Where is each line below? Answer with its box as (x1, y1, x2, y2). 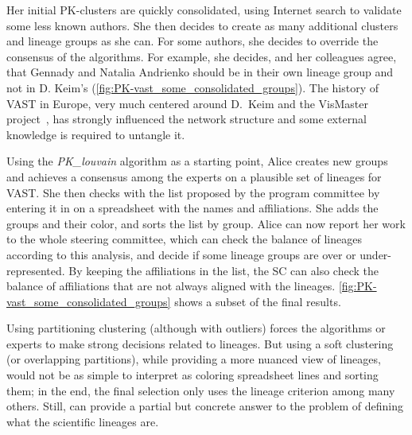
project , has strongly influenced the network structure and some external (6, 111, 367, 127)
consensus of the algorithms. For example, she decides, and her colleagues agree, (6, 48, 397, 64)
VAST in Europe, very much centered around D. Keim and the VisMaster (6, 95, 368, 111)
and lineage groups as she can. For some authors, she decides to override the (6, 33, 379, 49)
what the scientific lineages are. (6, 413, 159, 429)
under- (360, 246, 391, 262)
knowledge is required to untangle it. (6, 126, 185, 142)
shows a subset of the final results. (174, 293, 341, 309)
